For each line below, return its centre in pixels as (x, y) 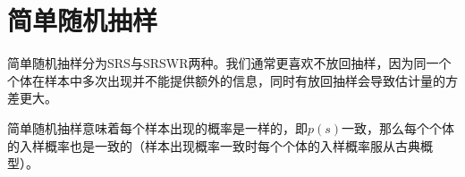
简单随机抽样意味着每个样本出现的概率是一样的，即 (157, 127)
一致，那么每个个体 (398, 127)
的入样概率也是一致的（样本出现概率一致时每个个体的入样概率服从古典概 (220, 145)
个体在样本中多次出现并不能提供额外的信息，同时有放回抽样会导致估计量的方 (232, 80)
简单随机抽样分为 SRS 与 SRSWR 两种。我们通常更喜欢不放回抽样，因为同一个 (229, 63)
